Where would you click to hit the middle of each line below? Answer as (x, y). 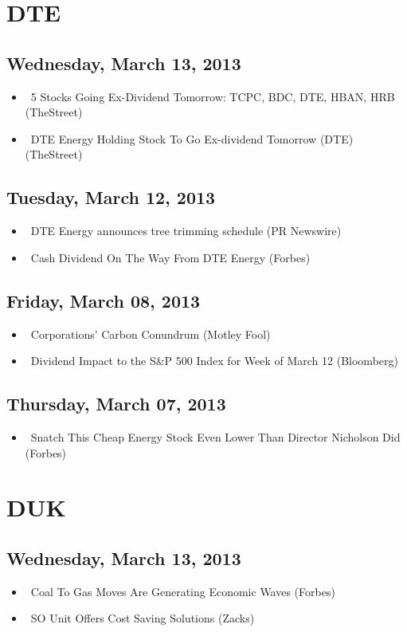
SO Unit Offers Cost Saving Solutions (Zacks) (143, 618)
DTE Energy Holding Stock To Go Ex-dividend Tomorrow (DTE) (192, 138)
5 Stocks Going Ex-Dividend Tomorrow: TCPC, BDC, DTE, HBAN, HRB (213, 96)
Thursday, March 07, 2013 (116, 404)
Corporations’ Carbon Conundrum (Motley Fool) (151, 334)
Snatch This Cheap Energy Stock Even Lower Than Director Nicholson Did (215, 436)
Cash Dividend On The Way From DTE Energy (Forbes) (170, 257)
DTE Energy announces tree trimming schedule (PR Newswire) (186, 231)
